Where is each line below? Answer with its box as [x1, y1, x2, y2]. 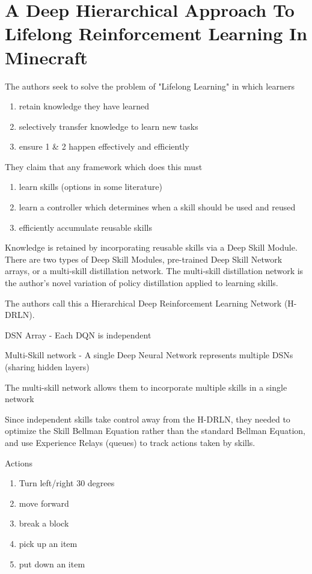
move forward [19, 496, 69, 509]
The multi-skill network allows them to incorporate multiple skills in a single [5, 380, 287, 393]
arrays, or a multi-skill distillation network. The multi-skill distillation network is [5, 264, 304, 277]
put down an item [19, 557, 85, 570]
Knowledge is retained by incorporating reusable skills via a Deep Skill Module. [5, 241, 298, 254]
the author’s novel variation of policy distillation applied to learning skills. [5, 276, 278, 289]
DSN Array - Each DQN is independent [5, 328, 151, 341]
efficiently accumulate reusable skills [19, 221, 152, 233]
